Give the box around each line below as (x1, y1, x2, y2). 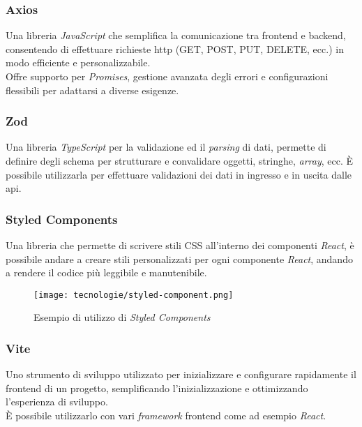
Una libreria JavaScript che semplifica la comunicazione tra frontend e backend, (6, 28, 346, 43)
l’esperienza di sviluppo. (6, 394, 108, 409)
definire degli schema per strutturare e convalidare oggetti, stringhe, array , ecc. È (6, 153, 354, 167)
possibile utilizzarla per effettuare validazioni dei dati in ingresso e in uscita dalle (6, 167, 352, 181)
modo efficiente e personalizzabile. (6, 55, 151, 70)
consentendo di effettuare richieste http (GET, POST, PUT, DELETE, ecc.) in (6, 41, 344, 56)
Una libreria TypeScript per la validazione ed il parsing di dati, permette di (6, 140, 326, 154)
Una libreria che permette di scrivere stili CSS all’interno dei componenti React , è (6, 238, 354, 252)
